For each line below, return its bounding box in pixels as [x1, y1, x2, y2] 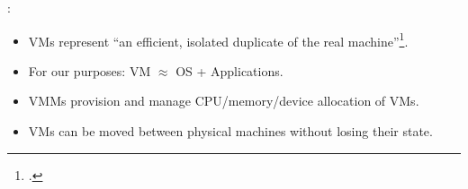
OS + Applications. [175, 61, 283, 80]
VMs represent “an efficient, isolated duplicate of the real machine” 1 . [28, 29, 409, 50]
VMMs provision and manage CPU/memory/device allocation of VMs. [28, 91, 419, 110]
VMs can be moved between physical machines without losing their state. [28, 122, 433, 141]
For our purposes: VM [28, 61, 151, 80]
